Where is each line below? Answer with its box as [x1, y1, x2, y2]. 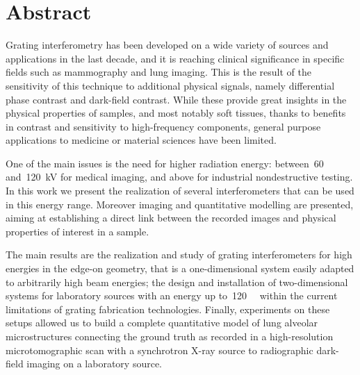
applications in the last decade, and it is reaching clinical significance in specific [6, 51, 345, 65]
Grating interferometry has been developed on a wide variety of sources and [6, 37, 329, 52]
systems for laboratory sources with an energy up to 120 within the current [6, 288, 338, 303]
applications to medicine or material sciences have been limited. [6, 133, 277, 147]
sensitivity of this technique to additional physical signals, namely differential [6, 78, 335, 92]
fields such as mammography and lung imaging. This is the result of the [6, 65, 311, 79]
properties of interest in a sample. [6, 224, 149, 238]
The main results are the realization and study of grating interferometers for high [6, 247, 352, 262]
